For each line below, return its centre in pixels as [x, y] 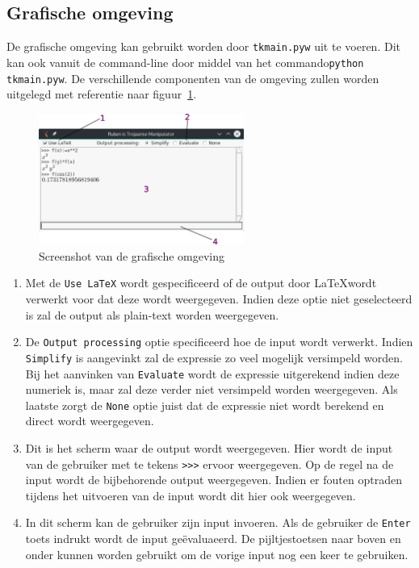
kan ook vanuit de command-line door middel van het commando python [185, 62]
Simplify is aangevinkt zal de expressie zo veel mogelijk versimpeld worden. [214, 357]
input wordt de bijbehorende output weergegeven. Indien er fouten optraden [214, 480]
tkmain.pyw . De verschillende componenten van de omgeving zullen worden [193, 78]
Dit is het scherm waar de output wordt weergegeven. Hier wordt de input [209, 448]
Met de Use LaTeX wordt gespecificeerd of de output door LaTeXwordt [201, 283]
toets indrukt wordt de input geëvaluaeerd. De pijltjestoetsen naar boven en [213, 539]
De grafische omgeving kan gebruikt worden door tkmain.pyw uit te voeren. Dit [203, 46]
